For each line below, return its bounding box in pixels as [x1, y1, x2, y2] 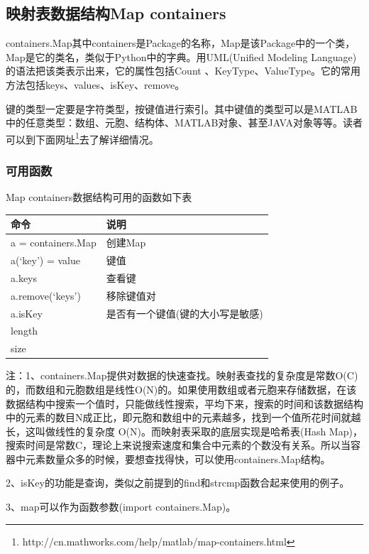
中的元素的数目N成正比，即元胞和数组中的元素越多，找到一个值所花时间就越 [6, 410, 361, 425]
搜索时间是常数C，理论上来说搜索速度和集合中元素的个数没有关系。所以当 [6, 438, 351, 452]
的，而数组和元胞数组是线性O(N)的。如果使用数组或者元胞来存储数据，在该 [6, 381, 357, 396]
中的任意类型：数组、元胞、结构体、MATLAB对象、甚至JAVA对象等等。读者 [6, 115, 363, 130]
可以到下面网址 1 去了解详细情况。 [6, 129, 159, 146]
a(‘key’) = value [11, 253, 80, 268]
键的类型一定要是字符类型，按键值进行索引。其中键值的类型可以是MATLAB [6, 101, 358, 116]
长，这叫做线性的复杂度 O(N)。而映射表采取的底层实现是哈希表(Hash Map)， [6, 423, 363, 438]
